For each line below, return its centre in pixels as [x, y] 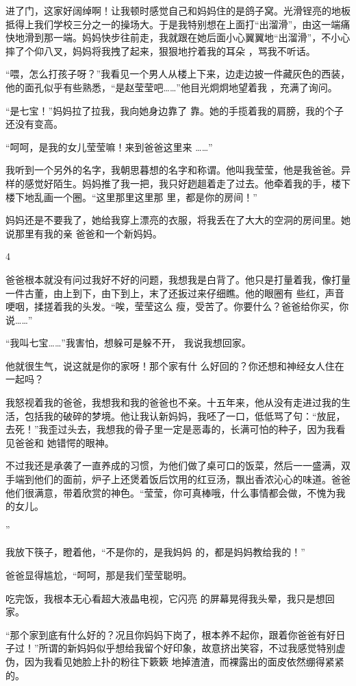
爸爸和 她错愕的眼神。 [64, 442]
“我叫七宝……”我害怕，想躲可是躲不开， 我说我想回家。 [128, 343]
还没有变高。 [34, 124]
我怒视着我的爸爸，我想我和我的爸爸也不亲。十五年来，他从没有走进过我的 [173, 402]
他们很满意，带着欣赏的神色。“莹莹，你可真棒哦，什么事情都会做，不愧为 [171, 492]
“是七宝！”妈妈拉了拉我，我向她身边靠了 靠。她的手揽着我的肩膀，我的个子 [175, 110]
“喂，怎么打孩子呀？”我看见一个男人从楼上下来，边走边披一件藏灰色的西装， [178, 74]
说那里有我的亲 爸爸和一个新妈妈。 [84, 233]
